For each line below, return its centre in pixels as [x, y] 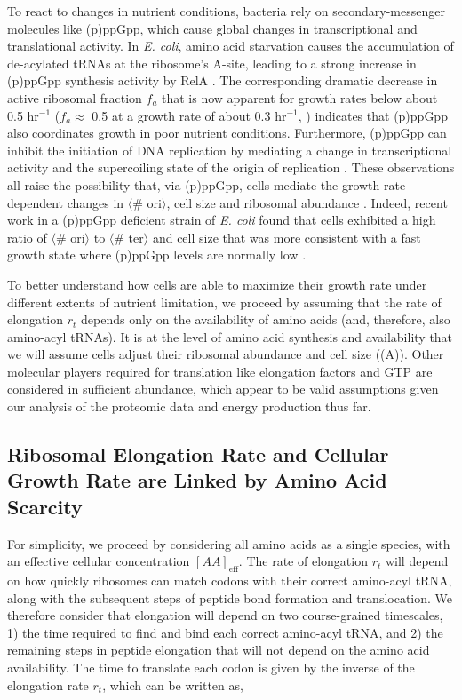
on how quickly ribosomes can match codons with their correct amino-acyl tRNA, [230, 581]
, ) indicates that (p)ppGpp [373, 115]
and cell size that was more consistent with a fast [287, 237]
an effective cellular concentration [99, 561]
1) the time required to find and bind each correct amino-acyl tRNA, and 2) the [225, 632]
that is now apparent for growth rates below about [300, 97]
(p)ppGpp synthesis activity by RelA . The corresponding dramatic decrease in [223, 80]
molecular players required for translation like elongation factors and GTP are [220, 371]
